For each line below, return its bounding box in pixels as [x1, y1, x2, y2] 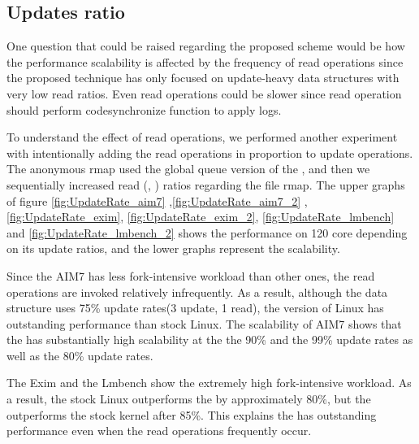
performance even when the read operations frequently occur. [6, 422, 312, 439]
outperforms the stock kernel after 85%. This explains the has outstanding [6, 406, 377, 423]
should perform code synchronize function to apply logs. [6, 101, 282, 118]
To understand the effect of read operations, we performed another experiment [6, 128, 398, 146]
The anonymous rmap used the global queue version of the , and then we [6, 160, 370, 177]
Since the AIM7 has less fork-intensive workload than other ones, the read [6, 267, 375, 284]
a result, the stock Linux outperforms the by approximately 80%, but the [6, 390, 371, 407]
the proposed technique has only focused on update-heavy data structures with [6, 69, 400, 86]
